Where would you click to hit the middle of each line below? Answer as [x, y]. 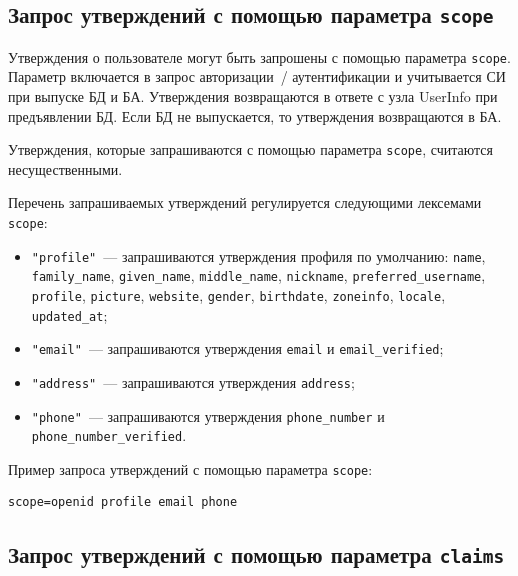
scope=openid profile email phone [123, 501]
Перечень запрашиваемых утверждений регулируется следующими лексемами [245, 202]
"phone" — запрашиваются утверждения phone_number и [208, 415]
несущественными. [65, 168]
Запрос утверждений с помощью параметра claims [256, 553]
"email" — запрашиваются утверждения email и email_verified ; [237, 348]
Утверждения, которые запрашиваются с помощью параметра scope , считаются [250, 149]
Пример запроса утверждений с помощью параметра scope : [190, 468]
